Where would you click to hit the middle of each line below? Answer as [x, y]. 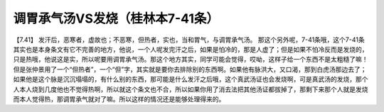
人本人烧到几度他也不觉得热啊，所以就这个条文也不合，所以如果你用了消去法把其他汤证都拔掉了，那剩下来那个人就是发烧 [191, 89]
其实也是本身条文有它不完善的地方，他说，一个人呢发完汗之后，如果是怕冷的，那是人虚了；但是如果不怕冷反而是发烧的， [191, 49]
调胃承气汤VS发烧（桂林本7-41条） [116, 18]
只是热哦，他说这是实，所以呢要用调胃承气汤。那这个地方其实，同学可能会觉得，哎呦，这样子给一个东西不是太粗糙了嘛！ [191, 60]
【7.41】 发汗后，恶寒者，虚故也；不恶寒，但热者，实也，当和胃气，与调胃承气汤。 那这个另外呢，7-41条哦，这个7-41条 [189, 40]
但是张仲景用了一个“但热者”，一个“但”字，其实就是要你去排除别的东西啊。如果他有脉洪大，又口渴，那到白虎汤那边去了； [190, 69]
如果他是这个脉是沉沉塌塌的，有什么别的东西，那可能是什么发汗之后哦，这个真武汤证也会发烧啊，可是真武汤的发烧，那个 [191, 79]
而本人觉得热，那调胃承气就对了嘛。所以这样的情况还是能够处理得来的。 [119, 99]
